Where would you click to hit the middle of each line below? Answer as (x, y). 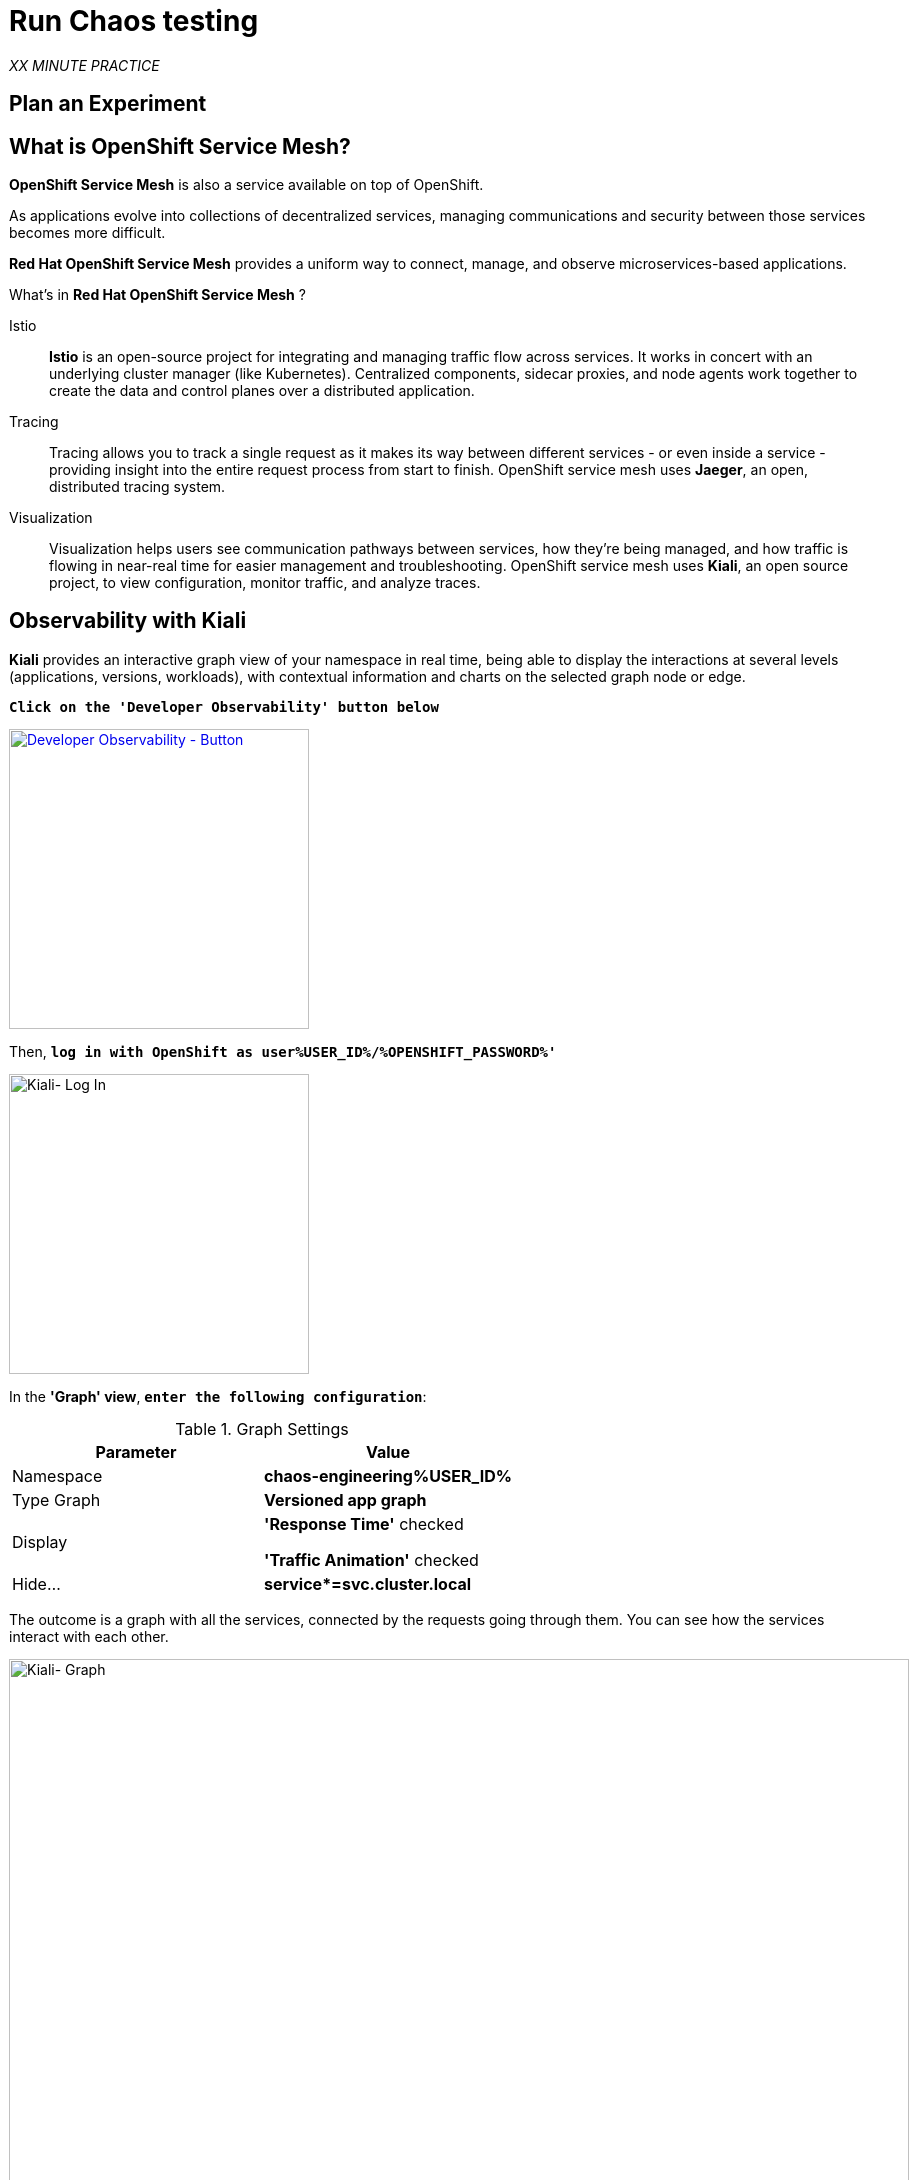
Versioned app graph (345, 1499)
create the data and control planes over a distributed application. (262, 391)
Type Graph (56, 1499)
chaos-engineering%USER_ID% (388, 1475)
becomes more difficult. (87, 233)
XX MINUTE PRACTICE (84, 65)
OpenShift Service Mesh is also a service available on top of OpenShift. (246, 185)
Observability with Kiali (128, 621)
